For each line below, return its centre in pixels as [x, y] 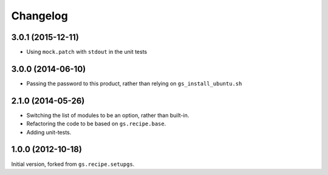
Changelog [39, 16]
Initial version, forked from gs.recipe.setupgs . [73, 164]
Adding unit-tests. [49, 132]
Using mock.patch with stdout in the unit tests [87, 52]
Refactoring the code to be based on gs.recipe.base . [96, 124]
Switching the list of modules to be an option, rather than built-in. [108, 115]
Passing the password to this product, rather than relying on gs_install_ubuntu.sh [134, 83]
